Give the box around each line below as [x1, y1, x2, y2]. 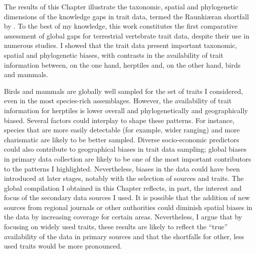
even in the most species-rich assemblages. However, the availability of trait [4, 95, 232, 106]
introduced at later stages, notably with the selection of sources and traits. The [4, 173, 244, 183]
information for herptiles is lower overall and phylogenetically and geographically [4, 105, 248, 115]
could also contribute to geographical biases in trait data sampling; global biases [4, 144, 247, 154]
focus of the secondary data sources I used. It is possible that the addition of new [4, 192, 250, 203]
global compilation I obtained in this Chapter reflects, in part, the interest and [4, 182, 242, 193]
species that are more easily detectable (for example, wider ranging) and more [4, 125, 240, 135]
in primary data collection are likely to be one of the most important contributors [4, 153, 251, 164]
